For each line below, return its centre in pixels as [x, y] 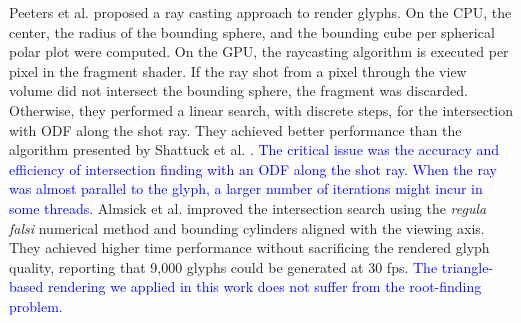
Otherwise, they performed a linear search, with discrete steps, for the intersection [261, 109]
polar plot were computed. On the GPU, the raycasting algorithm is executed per [259, 51]
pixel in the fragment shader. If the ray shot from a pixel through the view [238, 70]
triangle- [467, 266]
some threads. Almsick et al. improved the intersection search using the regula [248, 207]
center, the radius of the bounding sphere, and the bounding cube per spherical [252, 31]
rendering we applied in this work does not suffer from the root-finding [264, 286]
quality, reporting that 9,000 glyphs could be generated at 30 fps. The [223, 266]
